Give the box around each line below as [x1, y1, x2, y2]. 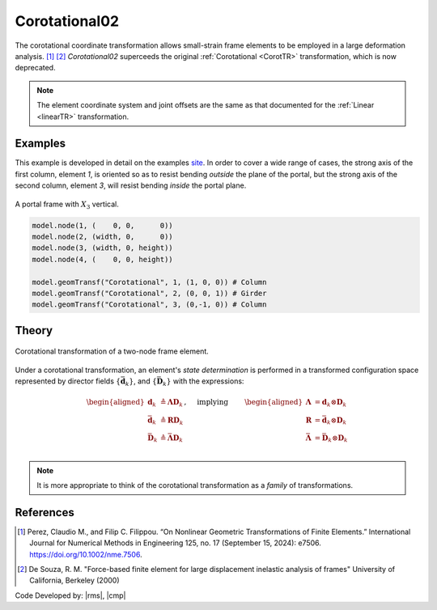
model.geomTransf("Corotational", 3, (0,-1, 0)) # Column [32, 300, 267, 309]
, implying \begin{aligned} [183, 397, 303, 407]
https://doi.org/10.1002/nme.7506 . [29, 549, 142, 559]
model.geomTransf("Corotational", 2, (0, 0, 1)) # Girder [32, 288, 267, 298]
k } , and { [125, 376, 157, 388]
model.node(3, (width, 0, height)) [32, 244, 173, 252]
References [15, 506, 74, 519]
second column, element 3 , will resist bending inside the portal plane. [15, 180, 247, 190]
